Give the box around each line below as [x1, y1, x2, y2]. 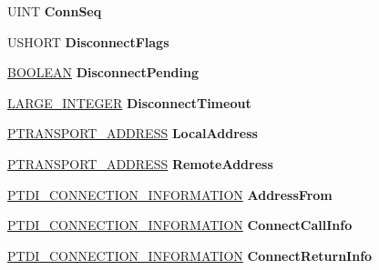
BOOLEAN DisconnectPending [7, 63, 199, 82]
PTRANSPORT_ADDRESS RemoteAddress [7, 154, 273, 173]
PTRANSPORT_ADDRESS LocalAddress [7, 124, 258, 143]
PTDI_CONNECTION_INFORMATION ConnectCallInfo [7, 215, 353, 235]
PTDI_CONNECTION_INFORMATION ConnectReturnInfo [7, 245, 373, 265]
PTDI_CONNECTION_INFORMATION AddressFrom [7, 185, 333, 204]
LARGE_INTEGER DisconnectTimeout [7, 93, 251, 112]
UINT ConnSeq [7, 2, 102, 20]
